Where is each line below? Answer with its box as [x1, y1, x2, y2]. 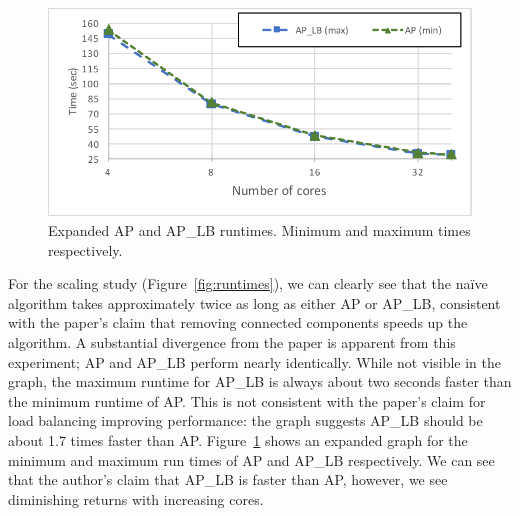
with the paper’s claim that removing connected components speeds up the [8, 312, 468, 333]
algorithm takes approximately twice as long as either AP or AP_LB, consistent [8, 292, 501, 313]
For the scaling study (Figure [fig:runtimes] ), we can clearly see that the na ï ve [8, 273, 488, 294]
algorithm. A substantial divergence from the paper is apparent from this [8, 331, 456, 352]
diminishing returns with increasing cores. [8, 488, 264, 509]
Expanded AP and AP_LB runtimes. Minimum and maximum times [48, 219, 471, 240]
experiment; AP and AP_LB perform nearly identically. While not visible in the [8, 351, 502, 372]
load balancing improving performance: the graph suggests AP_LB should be [8, 410, 483, 431]
